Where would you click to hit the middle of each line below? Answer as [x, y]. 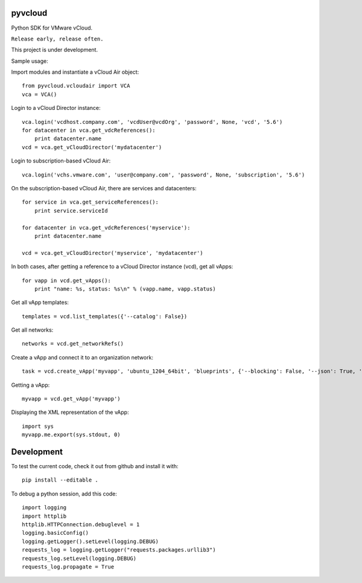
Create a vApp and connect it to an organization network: [82, 357]
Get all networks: [32, 330]
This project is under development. [55, 50]
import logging [44, 508]
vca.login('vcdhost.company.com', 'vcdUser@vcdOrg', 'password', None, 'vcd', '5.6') [152, 122]
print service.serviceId [71, 211]
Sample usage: [30, 61]
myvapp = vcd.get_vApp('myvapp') [71, 399]
